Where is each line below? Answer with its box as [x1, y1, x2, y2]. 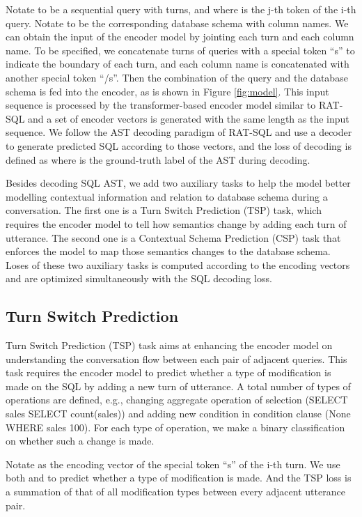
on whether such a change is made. [6, 433, 155, 448]
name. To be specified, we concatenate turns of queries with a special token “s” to [6, 43, 355, 57]
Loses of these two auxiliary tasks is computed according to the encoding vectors [6, 257, 350, 272]
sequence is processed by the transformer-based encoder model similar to [6, 98, 316, 112]
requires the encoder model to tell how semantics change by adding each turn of [6, 216, 347, 231]
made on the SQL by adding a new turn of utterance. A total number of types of [6, 378, 351, 393]
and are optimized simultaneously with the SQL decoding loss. [6, 271, 272, 286]
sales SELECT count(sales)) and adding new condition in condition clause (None [6, 406, 351, 421]
